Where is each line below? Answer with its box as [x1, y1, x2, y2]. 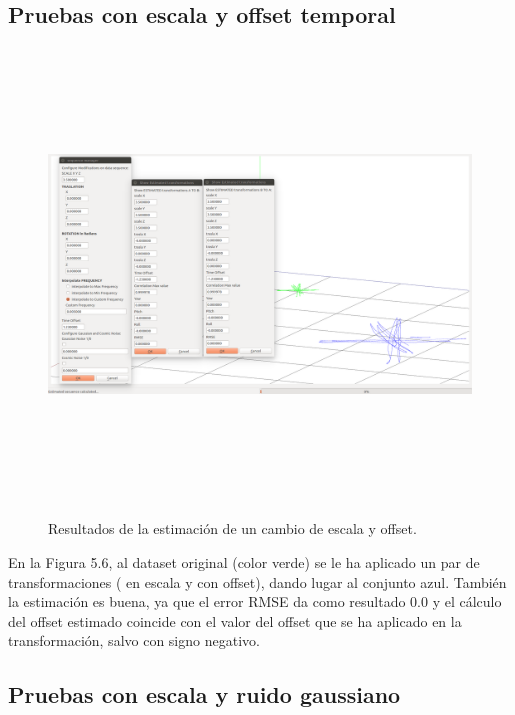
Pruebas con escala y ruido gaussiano [8, 679, 401, 710]
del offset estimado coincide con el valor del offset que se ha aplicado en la [8, 610, 462, 631]
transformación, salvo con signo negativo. [8, 630, 260, 651]
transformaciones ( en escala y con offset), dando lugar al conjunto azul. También [8, 571, 507, 592]
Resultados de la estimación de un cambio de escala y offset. [48, 518, 417, 539]
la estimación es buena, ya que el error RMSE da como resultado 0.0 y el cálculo [8, 591, 502, 612]
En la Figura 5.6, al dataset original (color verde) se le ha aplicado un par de [8, 551, 480, 572]
